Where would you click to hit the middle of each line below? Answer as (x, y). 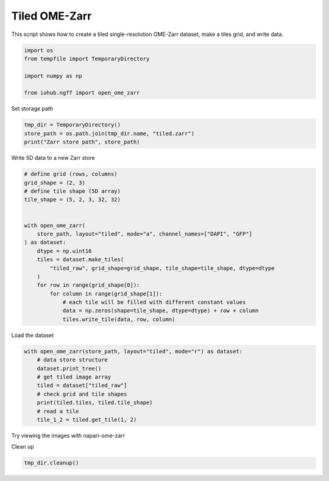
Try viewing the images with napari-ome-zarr (68, 435)
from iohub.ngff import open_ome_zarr (82, 93)
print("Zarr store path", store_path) (82, 142)
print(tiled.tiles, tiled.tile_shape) (95, 403)
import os (39, 50)
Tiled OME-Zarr (51, 16)
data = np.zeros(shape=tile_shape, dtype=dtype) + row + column (161, 311)
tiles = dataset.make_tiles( (80, 260)
